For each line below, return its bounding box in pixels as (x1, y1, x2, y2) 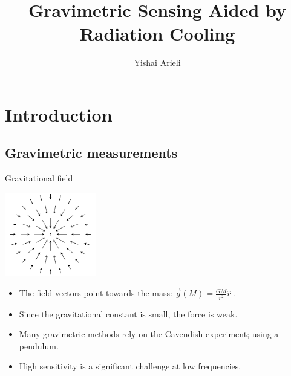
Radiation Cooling (79, 21, 235, 46)
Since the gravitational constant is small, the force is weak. (19, 307, 238, 320)
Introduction (5, 102, 113, 126)
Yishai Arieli (134, 56, 181, 69)
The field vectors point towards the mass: (19, 287, 172, 299)
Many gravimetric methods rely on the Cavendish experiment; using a (19, 328, 279, 340)
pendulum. (19, 339, 59, 352)
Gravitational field (5, 172, 73, 184)
